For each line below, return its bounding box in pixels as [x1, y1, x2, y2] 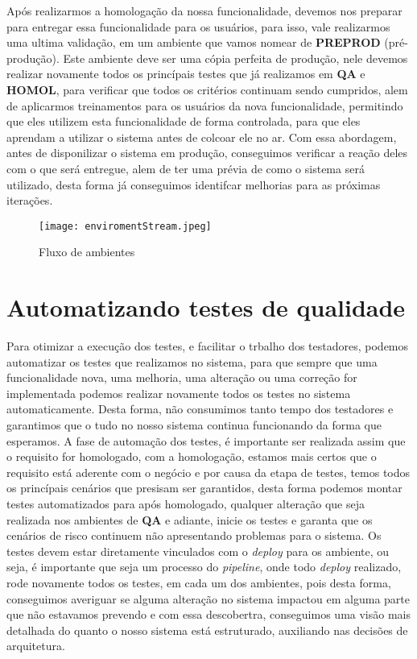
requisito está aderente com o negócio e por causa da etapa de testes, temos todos [6, 463, 411, 480]
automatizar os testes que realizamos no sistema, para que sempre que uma [6, 353, 378, 370]
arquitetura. [6, 637, 65, 654]
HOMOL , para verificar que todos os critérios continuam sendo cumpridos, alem [6, 81, 408, 97]
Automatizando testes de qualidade [6, 291, 406, 324]
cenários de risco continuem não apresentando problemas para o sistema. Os [6, 527, 382, 544]
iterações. [6, 192, 53, 209]
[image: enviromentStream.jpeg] [39, 220, 212, 232]
